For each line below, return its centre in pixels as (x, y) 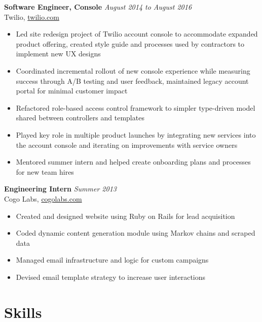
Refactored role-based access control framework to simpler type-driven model (136, 107)
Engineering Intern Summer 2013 (60, 189)
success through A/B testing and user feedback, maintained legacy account (132, 80)
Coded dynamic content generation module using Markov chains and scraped (136, 233)
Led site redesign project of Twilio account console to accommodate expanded (137, 34)
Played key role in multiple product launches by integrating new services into (136, 134)
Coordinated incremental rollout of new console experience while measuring (133, 70)
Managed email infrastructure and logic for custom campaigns (112, 260)
